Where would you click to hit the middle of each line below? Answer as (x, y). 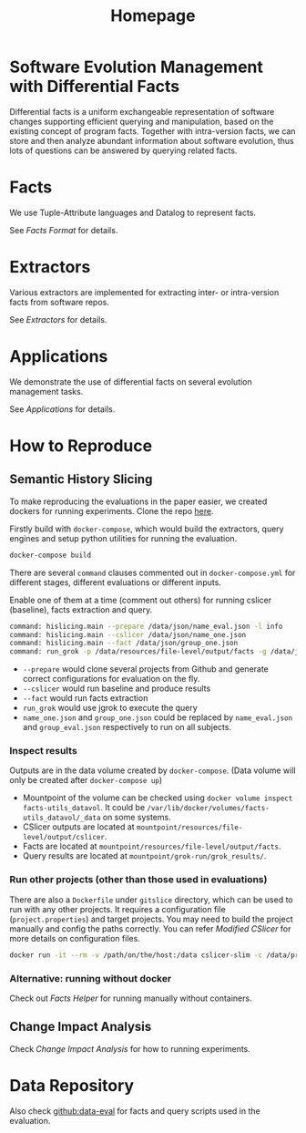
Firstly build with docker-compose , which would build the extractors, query (147, 529)
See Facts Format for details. (64, 230)
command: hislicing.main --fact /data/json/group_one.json (124, 644)
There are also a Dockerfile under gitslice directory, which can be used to (151, 900)
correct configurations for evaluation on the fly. (111, 679)
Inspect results (43, 751)
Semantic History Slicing (81, 479)
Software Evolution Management (137, 67)
